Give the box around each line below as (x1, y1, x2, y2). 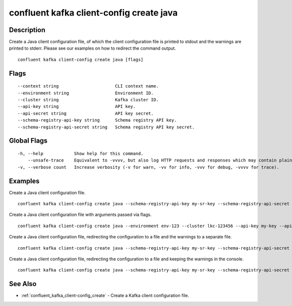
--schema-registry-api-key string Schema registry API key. (18, 117, 177, 123)
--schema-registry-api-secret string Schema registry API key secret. (18, 124, 195, 130)
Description (9, 26, 46, 34)
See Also (9, 280, 36, 288)
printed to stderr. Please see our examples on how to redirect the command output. (9, 45, 176, 51)
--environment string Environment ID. (18, 90, 154, 96)
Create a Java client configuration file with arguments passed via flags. (9, 212, 152, 217)
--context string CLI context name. (18, 83, 159, 89)
